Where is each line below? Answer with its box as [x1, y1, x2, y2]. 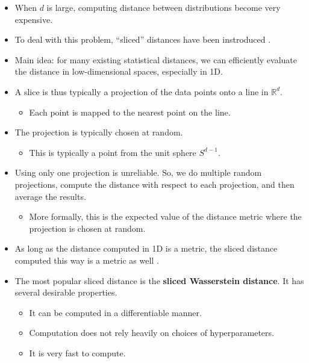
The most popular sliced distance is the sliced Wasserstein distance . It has [14, 274, 304, 287]
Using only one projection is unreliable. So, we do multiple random [14, 166, 262, 179]
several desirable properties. [14, 286, 117, 299]
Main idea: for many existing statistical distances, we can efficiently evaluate [14, 53, 298, 66]
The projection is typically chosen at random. [14, 126, 183, 138]
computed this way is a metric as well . [14, 253, 159, 266]
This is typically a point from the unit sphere [29, 146, 196, 158]
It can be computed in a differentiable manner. [29, 306, 202, 318]
